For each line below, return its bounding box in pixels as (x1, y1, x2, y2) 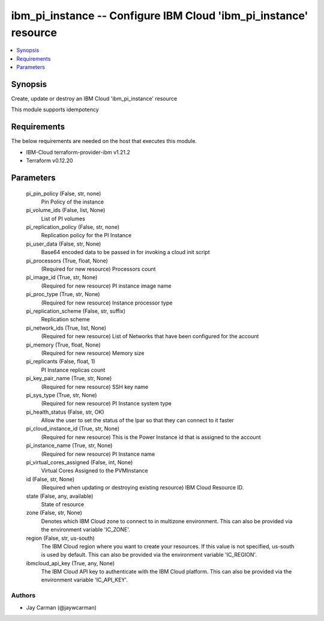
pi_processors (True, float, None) (26, 257, 108, 264)
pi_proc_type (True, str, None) (26, 291, 100, 298)
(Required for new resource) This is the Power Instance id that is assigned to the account (41, 433, 261, 441)
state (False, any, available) (26, 492, 94, 500)
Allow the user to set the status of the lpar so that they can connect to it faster (41, 417, 234, 424)
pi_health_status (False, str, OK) (26, 408, 104, 416)
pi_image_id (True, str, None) (26, 274, 98, 281)
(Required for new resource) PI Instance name (41, 450, 155, 458)
